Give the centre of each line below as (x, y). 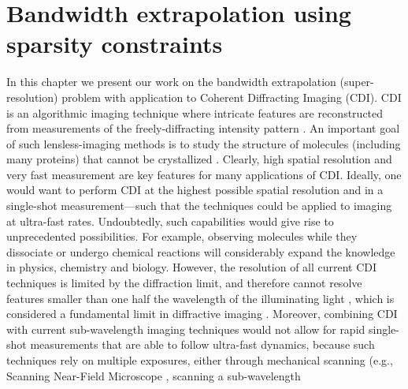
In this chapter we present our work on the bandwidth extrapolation (171, 82)
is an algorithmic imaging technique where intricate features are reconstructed (195, 112)
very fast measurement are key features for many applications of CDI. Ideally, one (204, 174)
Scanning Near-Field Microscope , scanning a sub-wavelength (154, 375)
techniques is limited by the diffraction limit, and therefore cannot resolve (184, 283)
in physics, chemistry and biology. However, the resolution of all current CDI (192, 267)
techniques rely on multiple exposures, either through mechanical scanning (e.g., (200, 360)
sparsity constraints (115, 44)
